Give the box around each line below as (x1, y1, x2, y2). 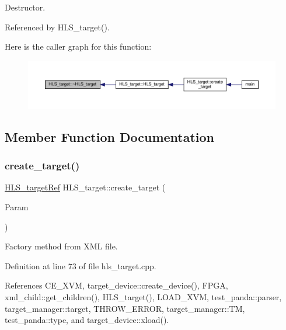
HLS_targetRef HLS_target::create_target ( (5, 181, 166, 193)
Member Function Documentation (5, 127, 215, 145)
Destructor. (5, 1, 46, 13)
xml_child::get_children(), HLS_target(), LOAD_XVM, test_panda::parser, (5, 290, 282, 303)
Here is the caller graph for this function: (5, 40, 152, 53)
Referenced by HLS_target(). (5, 20, 110, 33)
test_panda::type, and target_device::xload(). (5, 314, 169, 326)
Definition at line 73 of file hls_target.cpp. (5, 259, 156, 272)
